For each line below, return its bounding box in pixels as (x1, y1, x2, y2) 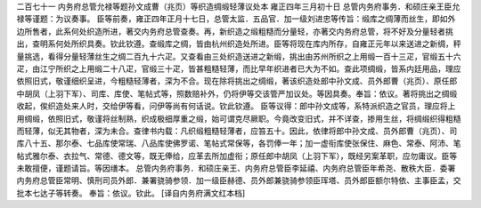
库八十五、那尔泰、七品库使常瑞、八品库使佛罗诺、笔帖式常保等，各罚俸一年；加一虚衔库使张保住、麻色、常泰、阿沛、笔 (16, 138, 461, 148)
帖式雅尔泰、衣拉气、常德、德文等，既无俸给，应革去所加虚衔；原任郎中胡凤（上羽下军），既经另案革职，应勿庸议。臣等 (16, 150, 458, 161)
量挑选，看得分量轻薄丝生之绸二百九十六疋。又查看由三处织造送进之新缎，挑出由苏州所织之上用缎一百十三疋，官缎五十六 (16, 51, 461, 61)
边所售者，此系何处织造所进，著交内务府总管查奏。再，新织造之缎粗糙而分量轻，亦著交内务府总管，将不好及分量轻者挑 (16, 26, 453, 36)
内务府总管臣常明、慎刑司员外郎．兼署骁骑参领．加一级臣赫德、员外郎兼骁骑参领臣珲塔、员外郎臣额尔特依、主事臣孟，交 (16, 175, 461, 186)
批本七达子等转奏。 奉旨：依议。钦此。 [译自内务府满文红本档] (16, 188, 246, 198)
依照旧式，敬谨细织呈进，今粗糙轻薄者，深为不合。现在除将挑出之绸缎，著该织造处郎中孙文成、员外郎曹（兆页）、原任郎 (16, 76, 458, 86)
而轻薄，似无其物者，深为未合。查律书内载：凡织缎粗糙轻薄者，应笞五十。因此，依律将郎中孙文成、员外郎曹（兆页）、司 (16, 125, 458, 136)
